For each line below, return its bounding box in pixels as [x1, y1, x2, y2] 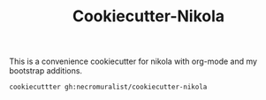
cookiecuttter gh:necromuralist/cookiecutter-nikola [9, 82, 208, 92]
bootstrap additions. [9, 65, 82, 76]
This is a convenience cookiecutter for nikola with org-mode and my [9, 56, 258, 67]
